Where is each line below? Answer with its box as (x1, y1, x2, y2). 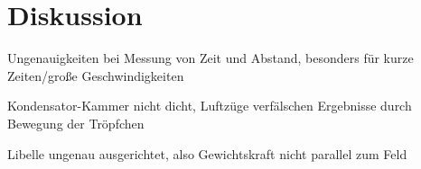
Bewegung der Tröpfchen (7, 113, 145, 132)
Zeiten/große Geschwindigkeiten (7, 66, 184, 84)
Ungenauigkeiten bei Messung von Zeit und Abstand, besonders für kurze (7, 49, 414, 67)
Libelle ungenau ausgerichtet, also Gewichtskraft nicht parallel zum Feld (7, 144, 407, 163)
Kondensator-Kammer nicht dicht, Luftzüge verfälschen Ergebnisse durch (7, 96, 412, 115)
